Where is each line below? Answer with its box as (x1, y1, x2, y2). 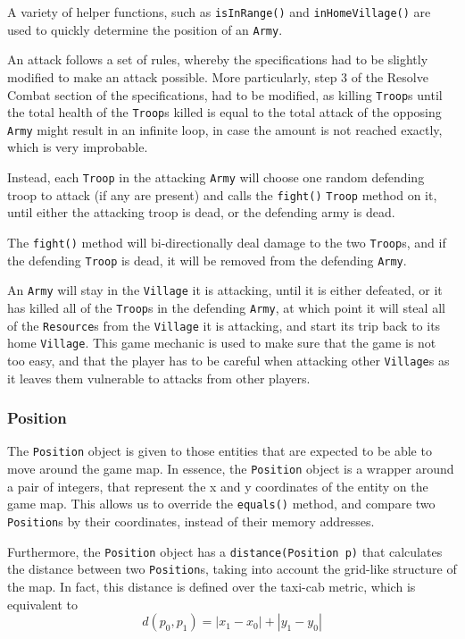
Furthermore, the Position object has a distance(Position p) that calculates (7, 542, 443, 560)
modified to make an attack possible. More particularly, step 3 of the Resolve (7, 67, 428, 86)
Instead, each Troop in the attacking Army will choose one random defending (7, 168, 425, 187)
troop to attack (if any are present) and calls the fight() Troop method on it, (7, 185, 437, 204)
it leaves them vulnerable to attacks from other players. (7, 368, 311, 387)
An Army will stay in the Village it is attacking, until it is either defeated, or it (7, 281, 443, 299)
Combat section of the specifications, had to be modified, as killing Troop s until (7, 85, 443, 104)
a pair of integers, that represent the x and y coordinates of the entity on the (7, 476, 428, 495)
